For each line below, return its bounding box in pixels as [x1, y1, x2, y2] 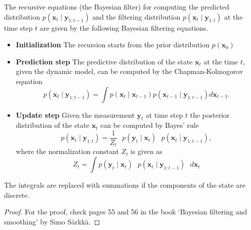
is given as [131, 146, 163, 157]
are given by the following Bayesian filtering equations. [40, 22, 208, 33]
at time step [146, 109, 183, 120]
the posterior [190, 109, 230, 120]
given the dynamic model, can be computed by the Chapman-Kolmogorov [16, 66, 243, 76]
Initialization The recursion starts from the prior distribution [16, 39, 210, 50]
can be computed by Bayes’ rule [100, 120, 199, 130]
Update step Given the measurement [16, 109, 135, 120]
